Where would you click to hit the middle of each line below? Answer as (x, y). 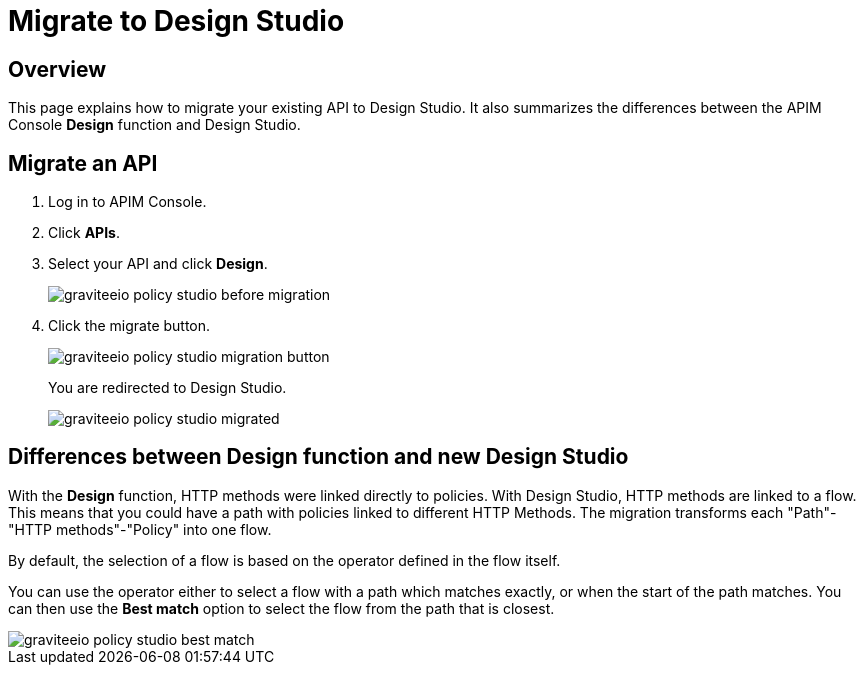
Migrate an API (83, 163)
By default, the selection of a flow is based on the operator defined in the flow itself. (284, 560)
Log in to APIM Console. (127, 202)
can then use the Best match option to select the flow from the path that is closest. (281, 608)
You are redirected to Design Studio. (167, 388)
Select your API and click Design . (158, 264)
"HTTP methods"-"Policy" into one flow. (140, 529)
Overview (57, 69)
